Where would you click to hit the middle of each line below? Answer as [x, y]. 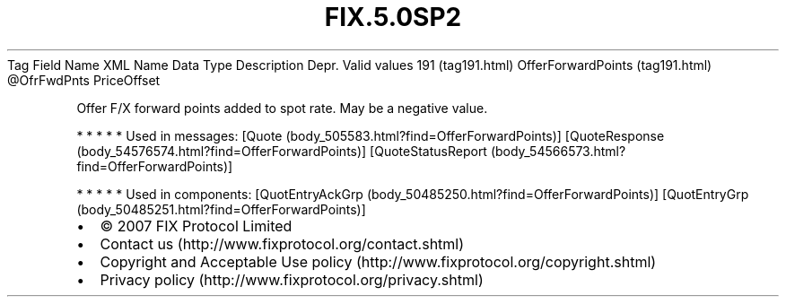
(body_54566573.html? [558, 151]
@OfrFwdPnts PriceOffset [84, 80]
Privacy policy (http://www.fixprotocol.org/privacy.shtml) [292, 279]
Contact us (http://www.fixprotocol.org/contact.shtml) [282, 243]
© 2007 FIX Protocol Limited [196, 226]
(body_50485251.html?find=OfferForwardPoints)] [221, 209]
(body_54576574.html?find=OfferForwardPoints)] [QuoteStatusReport [282, 151]
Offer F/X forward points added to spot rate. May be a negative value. [282, 108]
